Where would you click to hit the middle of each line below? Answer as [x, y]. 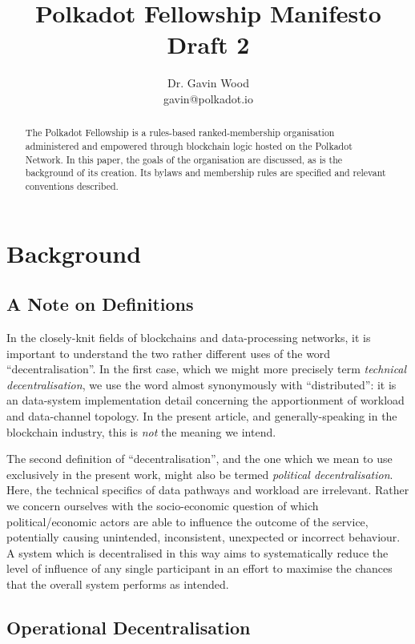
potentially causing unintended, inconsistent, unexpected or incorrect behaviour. [203, 537]
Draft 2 [208, 44]
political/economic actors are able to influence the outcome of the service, [187, 521]
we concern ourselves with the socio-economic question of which [163, 505]
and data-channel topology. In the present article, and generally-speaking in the [202, 415]
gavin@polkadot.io [208, 98]
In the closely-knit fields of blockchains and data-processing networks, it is [189, 337]
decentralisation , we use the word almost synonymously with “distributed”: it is [201, 384]
